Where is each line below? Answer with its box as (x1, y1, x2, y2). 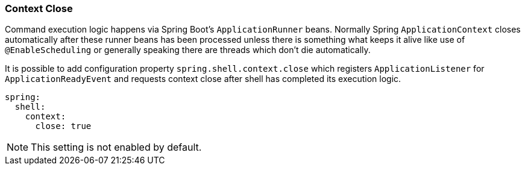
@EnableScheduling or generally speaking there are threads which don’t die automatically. (5, 45, 371, 55)
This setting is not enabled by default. (31, 141, 202, 154)
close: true (35, 121, 92, 131)
